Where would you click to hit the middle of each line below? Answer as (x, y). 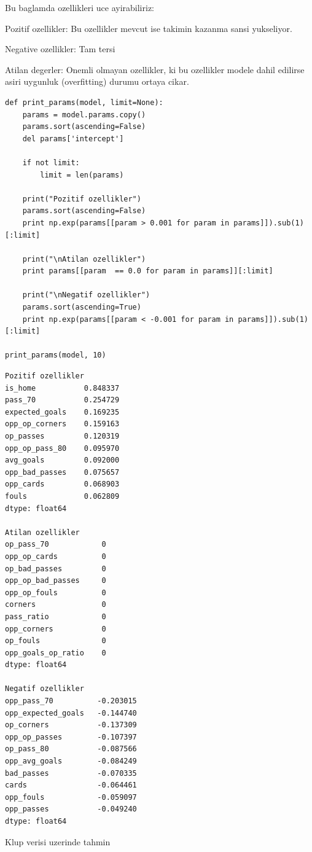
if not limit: (51, 162)
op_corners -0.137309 (71, 725)
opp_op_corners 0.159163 (62, 424)
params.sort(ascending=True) (82, 307)
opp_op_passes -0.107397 (71, 737)
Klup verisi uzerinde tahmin (58, 841)
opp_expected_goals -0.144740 (71, 713)
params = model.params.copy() (84, 115)
